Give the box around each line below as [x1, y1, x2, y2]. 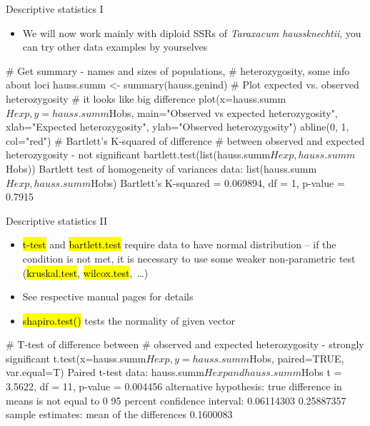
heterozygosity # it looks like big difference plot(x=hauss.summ [6, 91, 286, 106]
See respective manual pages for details [22, 289, 194, 304]
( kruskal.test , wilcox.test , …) [22, 265, 149, 280]
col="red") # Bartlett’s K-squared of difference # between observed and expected [6, 133, 365, 148]
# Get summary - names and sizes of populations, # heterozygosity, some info [6, 63, 350, 78]
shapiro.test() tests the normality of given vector [22, 313, 235, 328]
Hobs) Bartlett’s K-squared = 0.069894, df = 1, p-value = [91, 175, 345, 190]
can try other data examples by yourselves [22, 39, 208, 54]
